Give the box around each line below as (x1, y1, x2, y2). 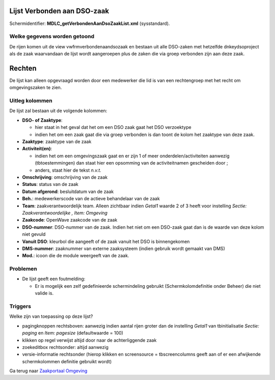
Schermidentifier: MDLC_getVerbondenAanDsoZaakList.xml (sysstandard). (9, 20, 170, 26)
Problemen (9, 265, 38, 273)
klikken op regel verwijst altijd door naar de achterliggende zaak (22, 337, 157, 343)
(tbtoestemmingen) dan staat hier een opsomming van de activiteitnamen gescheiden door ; (35, 160, 229, 166)
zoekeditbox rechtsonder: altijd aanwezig (22, 344, 109, 350)
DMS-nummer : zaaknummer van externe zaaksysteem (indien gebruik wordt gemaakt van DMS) (22, 245, 225, 252)
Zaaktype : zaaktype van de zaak (22, 139, 92, 145)
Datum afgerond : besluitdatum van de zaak (22, 188, 114, 195)
